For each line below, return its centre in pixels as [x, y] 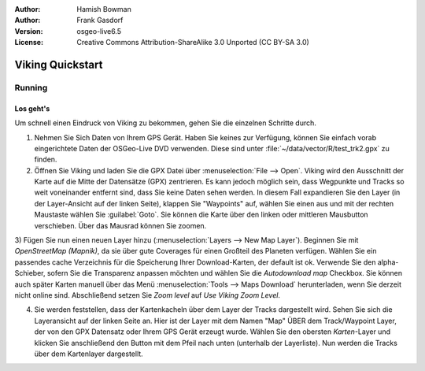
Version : [29, 31]
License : [29, 43]
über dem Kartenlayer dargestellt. [89, 354]
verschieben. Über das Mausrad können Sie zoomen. [120, 225]
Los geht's [32, 108]
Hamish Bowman [104, 9]
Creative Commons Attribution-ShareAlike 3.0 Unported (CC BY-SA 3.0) [193, 43]
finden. [46, 160]
